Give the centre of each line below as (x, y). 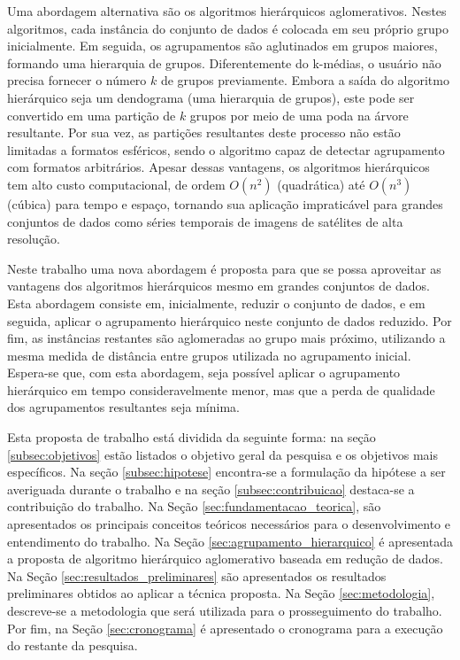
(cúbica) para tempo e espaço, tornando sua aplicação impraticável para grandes (225, 203)
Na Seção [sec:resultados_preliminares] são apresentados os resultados (197, 575)
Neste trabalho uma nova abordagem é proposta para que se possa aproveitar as (224, 268)
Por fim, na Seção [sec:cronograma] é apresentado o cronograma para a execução (225, 628)
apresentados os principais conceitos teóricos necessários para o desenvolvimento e (229, 524)
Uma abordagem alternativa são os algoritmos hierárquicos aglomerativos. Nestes (227, 11)
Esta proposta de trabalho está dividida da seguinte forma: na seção (192, 437)
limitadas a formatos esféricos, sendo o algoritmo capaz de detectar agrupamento (226, 149)
